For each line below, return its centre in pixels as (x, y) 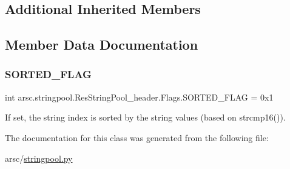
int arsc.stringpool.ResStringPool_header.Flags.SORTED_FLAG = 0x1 (139, 97)
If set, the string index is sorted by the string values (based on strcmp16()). (145, 117)
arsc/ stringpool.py (39, 158)
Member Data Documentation (102, 45)
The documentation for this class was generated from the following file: (137, 137)
